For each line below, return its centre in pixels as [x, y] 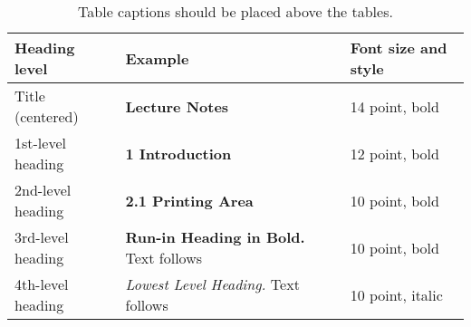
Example [157, 58]
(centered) [47, 116]
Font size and [399, 48]
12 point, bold [394, 153]
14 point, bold [394, 106]
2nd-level [43, 190]
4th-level [42, 284]
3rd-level [42, 237]
